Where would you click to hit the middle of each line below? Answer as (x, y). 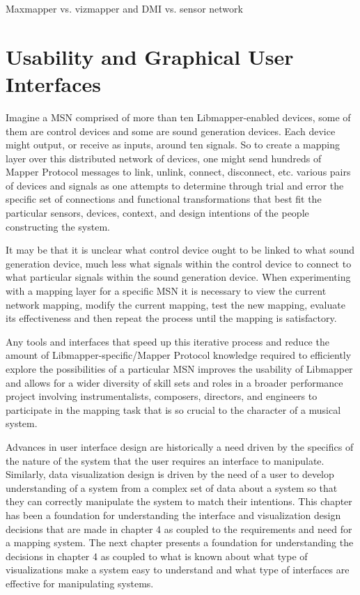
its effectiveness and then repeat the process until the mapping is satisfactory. (171, 318)
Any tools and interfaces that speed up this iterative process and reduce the (167, 341)
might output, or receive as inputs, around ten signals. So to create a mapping (173, 145)
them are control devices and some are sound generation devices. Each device (171, 131)
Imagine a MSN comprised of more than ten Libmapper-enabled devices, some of (178, 117)
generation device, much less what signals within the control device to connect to (179, 263)
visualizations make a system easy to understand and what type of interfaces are (178, 570)
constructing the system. (58, 226)
